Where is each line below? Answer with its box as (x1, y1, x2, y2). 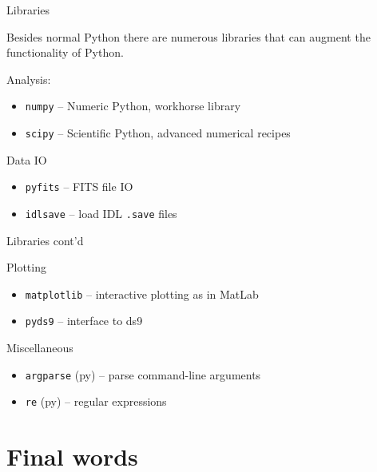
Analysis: (6, 70, 51, 87)
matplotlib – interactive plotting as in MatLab (25, 285, 259, 302)
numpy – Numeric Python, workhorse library (25, 97, 241, 114)
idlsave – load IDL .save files (25, 204, 177, 221)
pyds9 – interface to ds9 (25, 312, 143, 329)
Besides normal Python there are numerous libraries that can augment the (6, 28, 371, 45)
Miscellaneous (6, 339, 73, 356)
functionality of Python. (6, 44, 124, 61)
